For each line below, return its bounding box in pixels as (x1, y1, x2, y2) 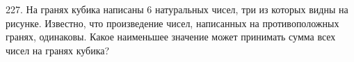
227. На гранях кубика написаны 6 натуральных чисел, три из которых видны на (6, 2, 348, 16)
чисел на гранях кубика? (6, 42, 110, 57)
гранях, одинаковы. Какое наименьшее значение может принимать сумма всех (6, 29, 336, 44)
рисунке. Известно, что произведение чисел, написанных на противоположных (6, 15, 339, 30)
